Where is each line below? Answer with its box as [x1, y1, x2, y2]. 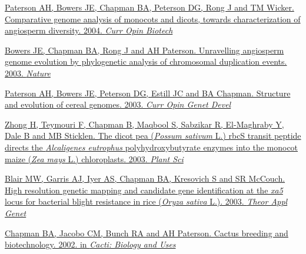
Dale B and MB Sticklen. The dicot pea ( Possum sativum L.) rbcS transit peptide [5, 129, 301, 142]
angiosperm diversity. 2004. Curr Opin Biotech [5, 24, 173, 36]
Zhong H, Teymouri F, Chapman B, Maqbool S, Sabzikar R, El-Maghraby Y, [5, 118, 284, 130]
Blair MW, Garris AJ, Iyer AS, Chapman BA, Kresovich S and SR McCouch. [5, 172, 285, 185]
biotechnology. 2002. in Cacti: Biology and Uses [5, 238, 176, 250]
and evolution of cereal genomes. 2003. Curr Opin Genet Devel [5, 98, 231, 111]
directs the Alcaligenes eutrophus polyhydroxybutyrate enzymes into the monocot [5, 141, 298, 153]
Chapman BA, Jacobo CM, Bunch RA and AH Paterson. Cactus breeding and [5, 226, 288, 239]
